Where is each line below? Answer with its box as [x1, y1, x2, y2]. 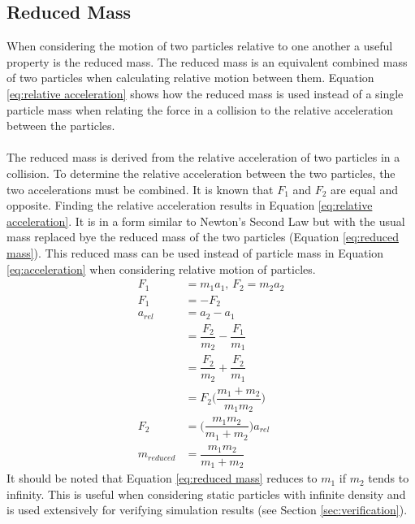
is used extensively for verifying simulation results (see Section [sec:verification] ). [6, 501, 408, 518]
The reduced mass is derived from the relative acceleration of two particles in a [6, 149, 400, 166]
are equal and [331, 180, 398, 197]
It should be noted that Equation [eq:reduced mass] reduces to [6, 470, 318, 487]
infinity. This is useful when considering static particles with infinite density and [6, 485, 406, 502]
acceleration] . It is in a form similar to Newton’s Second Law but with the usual [6, 212, 405, 229]
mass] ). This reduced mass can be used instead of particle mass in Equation [6, 244, 384, 261]
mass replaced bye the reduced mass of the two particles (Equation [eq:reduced [6, 228, 399, 245]
